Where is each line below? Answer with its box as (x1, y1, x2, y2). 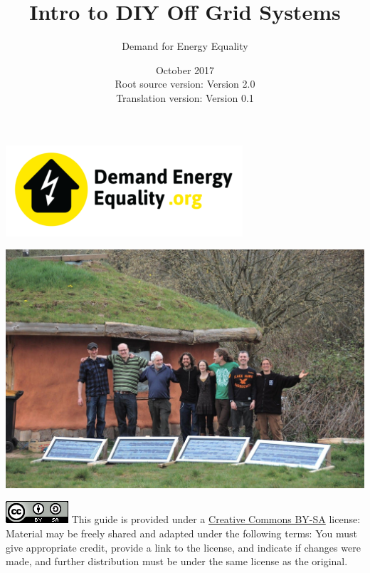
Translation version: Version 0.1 (116, 90, 254, 105)
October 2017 (155, 62, 215, 77)
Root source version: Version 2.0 (115, 76, 255, 91)
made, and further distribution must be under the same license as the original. (6, 554, 348, 569)
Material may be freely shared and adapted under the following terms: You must (6, 525, 357, 540)
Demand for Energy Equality (122, 38, 248, 53)
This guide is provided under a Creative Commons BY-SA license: (71, 512, 361, 527)
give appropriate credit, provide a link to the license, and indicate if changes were (6, 540, 361, 554)
